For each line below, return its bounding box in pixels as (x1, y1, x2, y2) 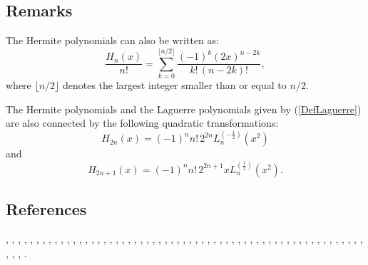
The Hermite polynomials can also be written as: (6, 33, 219, 48)
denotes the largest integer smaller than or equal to (62, 77, 287, 92)
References (6, 198, 87, 220)
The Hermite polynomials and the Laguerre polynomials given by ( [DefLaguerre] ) (6, 101, 362, 116)
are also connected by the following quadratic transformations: (6, 115, 279, 130)
